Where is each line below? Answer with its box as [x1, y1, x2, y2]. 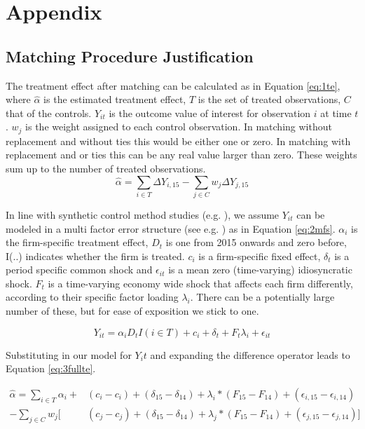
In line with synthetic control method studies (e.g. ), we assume [6, 207, 280, 222]
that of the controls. [6, 105, 92, 120]
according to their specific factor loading [6, 290, 179, 304]
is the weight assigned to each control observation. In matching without [25, 119, 332, 134]
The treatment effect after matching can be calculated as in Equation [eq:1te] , [6, 78, 340, 93]
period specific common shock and [6, 262, 153, 277]
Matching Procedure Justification [6, 45, 254, 67]
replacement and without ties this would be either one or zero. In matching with [6, 133, 351, 148]
